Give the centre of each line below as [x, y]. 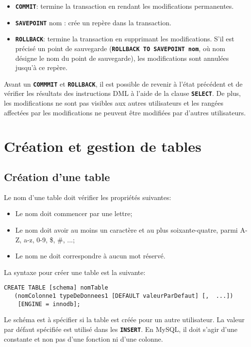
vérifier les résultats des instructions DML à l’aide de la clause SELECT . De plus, [123, 93]
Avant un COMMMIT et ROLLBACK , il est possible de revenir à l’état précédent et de [123, 83]
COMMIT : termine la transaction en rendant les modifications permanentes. [125, 6]
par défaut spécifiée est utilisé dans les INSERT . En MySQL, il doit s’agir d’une [121, 329]
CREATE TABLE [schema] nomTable [56, 288]
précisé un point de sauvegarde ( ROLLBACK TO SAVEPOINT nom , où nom [120, 48]
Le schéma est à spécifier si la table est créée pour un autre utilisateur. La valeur [124, 320]
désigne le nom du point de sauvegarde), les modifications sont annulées [122, 58]
